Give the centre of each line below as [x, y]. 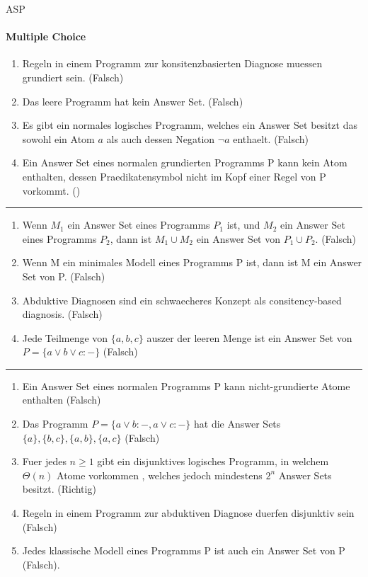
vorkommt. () [51, 190]
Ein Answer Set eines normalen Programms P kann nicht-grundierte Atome [186, 385]
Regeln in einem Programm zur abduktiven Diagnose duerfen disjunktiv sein [188, 513]
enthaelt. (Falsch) [271, 138]
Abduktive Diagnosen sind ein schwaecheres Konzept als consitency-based [182, 300]
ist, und [243, 225]
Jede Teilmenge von [65, 337]
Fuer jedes [44, 461]
